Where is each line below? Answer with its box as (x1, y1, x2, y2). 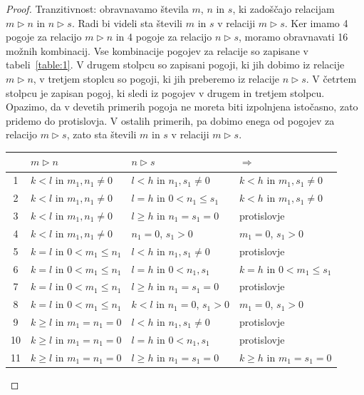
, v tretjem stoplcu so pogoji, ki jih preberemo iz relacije (33, 71, 280, 86)
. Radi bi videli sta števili (71, 15, 183, 30)
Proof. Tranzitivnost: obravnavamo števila (6, 1, 189, 16)
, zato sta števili (66, 127, 137, 142)
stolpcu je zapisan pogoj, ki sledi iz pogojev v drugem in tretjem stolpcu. (6, 85, 325, 100)
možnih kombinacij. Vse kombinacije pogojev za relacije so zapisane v (6, 43, 308, 58)
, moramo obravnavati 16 (239, 29, 348, 44)
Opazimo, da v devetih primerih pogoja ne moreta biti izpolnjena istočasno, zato (6, 99, 358, 114)
